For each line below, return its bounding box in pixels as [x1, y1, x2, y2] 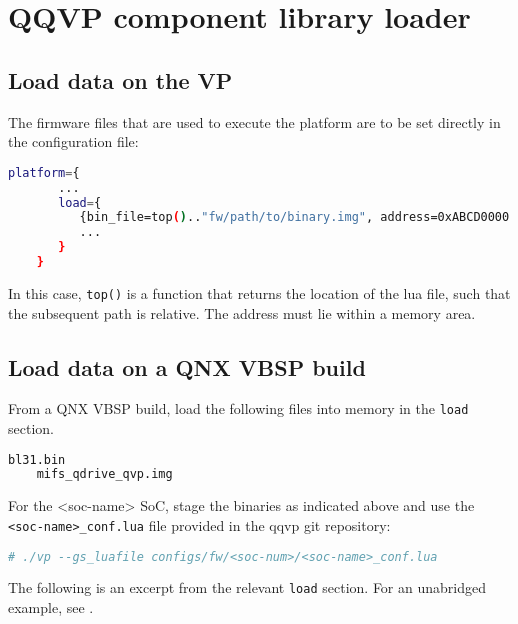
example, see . [8, 597, 94, 618]
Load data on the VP [8, 64, 233, 95]
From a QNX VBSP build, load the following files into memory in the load [8, 398, 469, 419]
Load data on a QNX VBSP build [8, 351, 366, 382]
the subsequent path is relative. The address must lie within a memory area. [8, 302, 476, 323]
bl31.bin [8, 452, 66, 467]
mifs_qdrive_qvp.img [36, 467, 173, 482]
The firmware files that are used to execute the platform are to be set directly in [8, 111, 501, 132]
